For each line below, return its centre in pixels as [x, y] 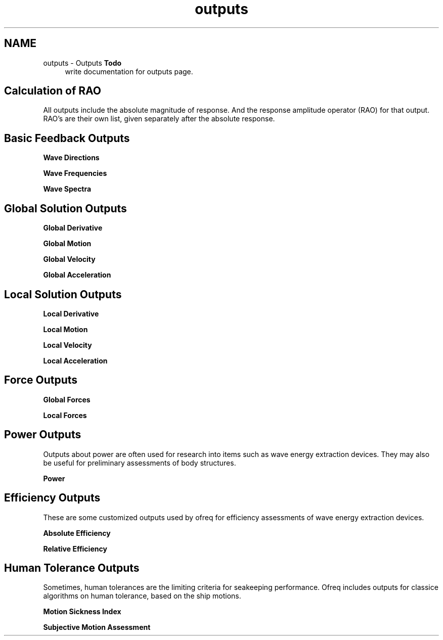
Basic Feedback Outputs [67, 138]
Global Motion [67, 244]
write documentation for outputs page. [129, 71]
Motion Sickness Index [82, 612]
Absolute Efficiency [77, 533]
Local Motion [65, 329]
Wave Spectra [67, 189]
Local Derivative [71, 313]
